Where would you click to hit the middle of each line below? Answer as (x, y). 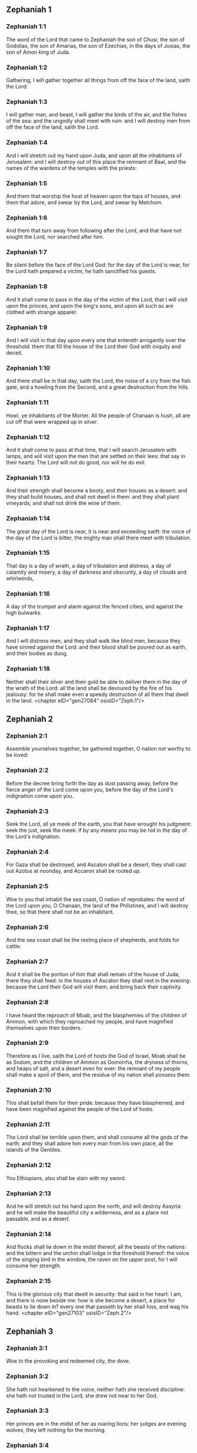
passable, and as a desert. (38, 1218)
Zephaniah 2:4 (27, 851)
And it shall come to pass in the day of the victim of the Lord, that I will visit (97, 299)
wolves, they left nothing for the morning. (56, 1430)
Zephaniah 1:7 (26, 252)
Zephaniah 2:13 (29, 1193)
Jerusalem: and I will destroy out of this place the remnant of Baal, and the (96, 161)
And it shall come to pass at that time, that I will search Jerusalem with (91, 450)
